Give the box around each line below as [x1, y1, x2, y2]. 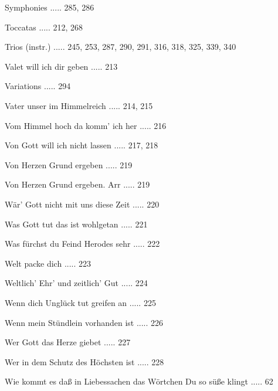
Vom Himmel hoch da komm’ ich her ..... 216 [5, 119, 167, 131]
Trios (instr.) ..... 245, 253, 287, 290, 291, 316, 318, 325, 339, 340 [5, 40, 236, 53]
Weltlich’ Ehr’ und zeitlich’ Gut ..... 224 [5, 277, 148, 289]
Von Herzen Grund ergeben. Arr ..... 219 [5, 178, 150, 191]
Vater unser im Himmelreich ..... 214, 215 [5, 99, 153, 111]
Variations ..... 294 [5, 80, 71, 92]
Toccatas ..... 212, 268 [5, 21, 83, 33]
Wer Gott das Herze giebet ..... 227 [5, 336, 131, 348]
